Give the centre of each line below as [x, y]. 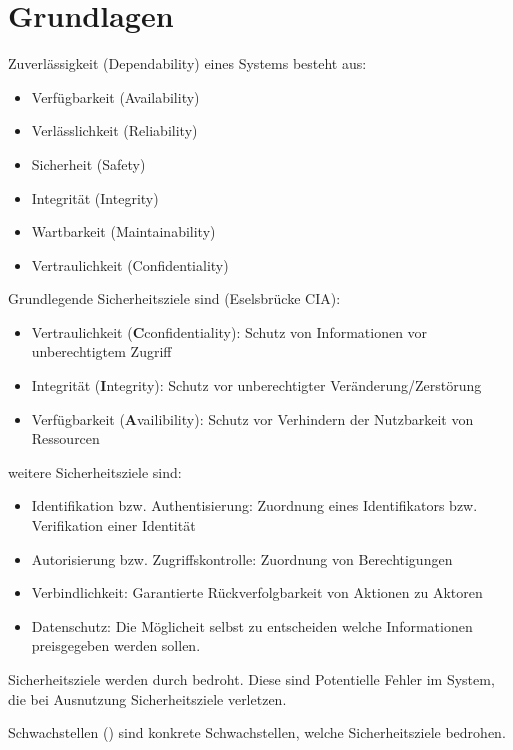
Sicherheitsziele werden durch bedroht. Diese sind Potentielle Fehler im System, [251, 679]
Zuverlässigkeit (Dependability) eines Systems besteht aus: [187, 63]
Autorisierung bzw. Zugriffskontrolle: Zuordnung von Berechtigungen [242, 558]
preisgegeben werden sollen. [116, 645]
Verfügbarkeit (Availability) [115, 96]
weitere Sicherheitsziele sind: [95, 471]
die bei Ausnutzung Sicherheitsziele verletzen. [147, 698]
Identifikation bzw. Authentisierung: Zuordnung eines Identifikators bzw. [254, 505]
